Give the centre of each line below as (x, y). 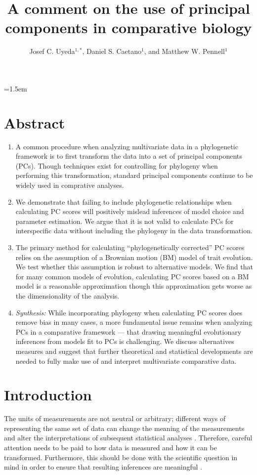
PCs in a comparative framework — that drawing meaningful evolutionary (128, 331)
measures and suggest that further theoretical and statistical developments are (134, 351)
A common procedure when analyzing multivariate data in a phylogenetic (127, 146)
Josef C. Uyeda (52, 51)
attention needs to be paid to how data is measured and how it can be (110, 447)
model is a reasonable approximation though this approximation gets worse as (134, 286)
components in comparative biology (128, 27)
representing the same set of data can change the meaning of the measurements (124, 428)
